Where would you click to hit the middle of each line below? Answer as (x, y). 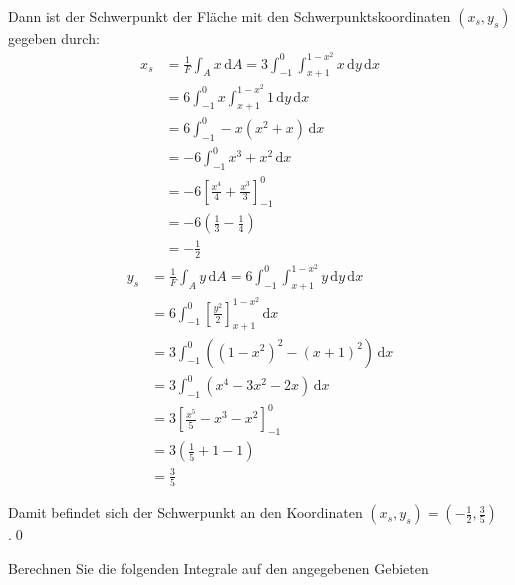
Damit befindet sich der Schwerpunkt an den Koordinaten (185, 512)
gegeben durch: (54, 38)
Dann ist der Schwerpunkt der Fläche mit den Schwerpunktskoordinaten (229, 16)
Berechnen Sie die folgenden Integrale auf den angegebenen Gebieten (218, 567)
